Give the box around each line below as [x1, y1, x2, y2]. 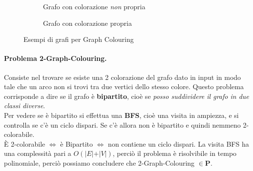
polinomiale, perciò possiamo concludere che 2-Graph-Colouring [4, 157, 195, 168]
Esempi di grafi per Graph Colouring [23, 34, 134, 44]
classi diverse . [4, 100, 45, 111]
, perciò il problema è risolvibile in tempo [112, 148, 237, 158]
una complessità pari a [4, 148, 71, 158]
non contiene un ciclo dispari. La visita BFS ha [108, 138, 249, 149]
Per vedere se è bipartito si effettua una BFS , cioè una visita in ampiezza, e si [4, 110, 239, 120]
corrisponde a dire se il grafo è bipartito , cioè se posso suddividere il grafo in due [4, 91, 249, 101]
